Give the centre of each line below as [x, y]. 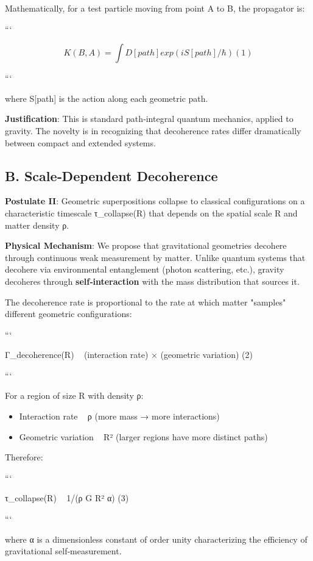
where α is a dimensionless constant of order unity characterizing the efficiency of [156, 539]
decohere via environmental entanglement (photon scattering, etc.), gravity [145, 269]
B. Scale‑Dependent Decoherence [111, 175]
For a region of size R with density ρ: [74, 395]
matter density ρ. [37, 225]
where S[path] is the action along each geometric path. [107, 98]
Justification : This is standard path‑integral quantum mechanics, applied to [149, 119]
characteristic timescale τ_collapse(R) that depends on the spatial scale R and [151, 213]
